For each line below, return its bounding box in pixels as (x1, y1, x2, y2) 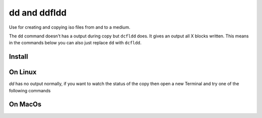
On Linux (9, 68, 37, 76)
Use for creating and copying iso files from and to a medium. (9, 24, 131, 30)
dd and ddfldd (9, 7, 67, 18)
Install (9, 52, 29, 61)
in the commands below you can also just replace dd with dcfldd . (9, 40, 142, 46)
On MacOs (9, 100, 42, 109)
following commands (9, 87, 51, 93)
